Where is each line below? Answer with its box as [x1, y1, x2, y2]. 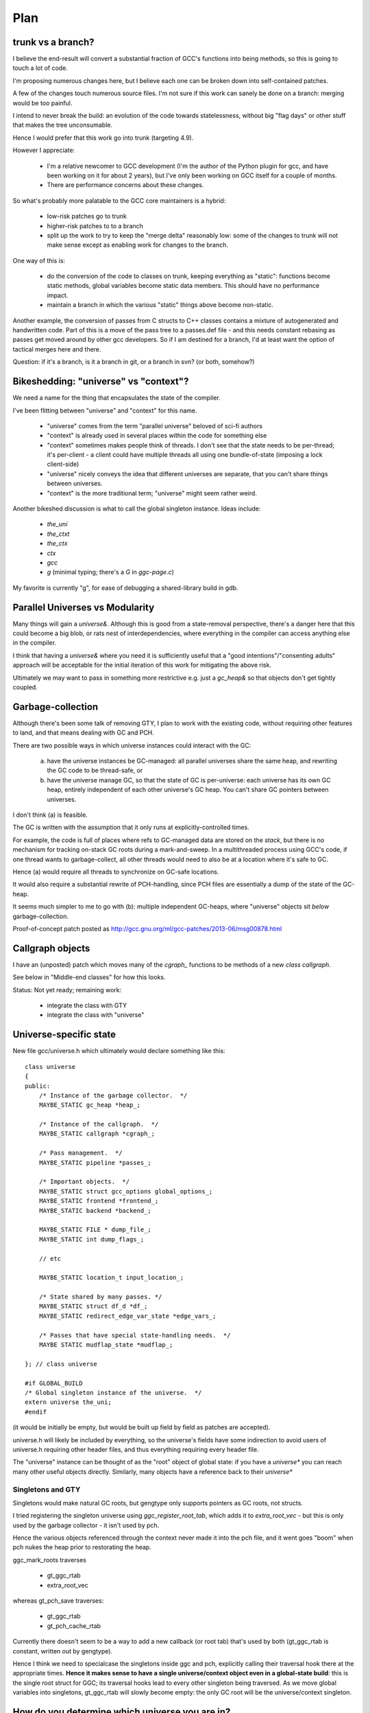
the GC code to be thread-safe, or [47, 766, 143, 774]
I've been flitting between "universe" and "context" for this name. [12, 406, 198, 415]
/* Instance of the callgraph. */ [38, 1120, 159, 1129]
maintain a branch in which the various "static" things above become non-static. [47, 301, 274, 309]
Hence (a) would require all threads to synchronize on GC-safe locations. [12, 867, 219, 876]
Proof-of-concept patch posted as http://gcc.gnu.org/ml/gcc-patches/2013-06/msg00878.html [12, 924, 282, 933]
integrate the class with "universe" [47, 1011, 145, 1019]
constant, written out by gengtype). [12, 1647, 113, 1655]
